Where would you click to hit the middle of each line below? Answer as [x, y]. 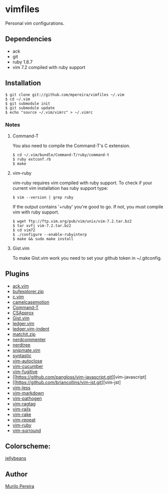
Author [16, 474]
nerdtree [21, 345]
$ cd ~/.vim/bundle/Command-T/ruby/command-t [61, 155]
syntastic [22, 356]
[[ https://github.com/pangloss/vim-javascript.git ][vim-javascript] [79, 377]
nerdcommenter [29, 339]
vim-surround [27, 430]
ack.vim [21, 286]
